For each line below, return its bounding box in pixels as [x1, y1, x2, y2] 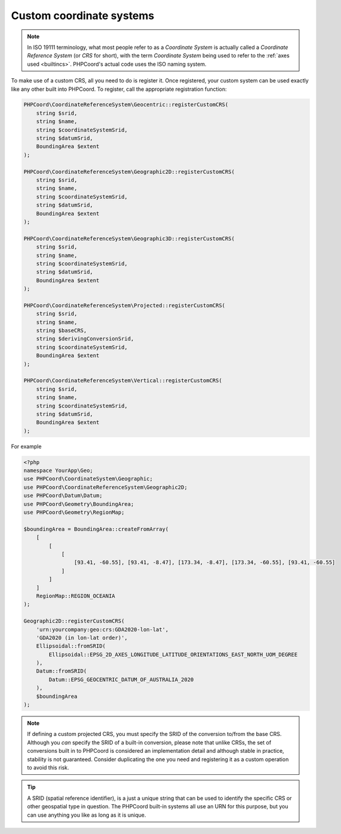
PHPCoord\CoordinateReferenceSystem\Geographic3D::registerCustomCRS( [23, 235, 235, 242]
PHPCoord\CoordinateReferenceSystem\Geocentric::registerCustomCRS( [23, 102, 229, 108]
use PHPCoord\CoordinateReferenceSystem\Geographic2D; [23, 484, 188, 490]
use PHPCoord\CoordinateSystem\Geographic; [23, 476, 153, 482]
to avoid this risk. [27, 764, 69, 771]
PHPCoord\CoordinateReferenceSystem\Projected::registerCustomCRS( [23, 302, 226, 309]
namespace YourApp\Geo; [23, 467, 94, 474]
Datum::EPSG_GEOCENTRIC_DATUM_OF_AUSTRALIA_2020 [48, 676, 194, 683]
